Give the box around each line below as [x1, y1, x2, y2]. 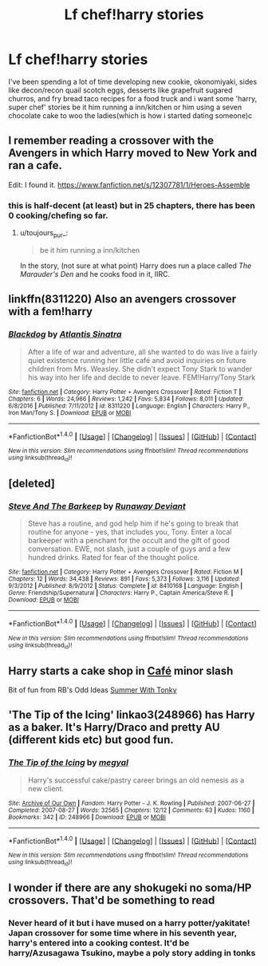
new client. [27, 783, 65, 793]
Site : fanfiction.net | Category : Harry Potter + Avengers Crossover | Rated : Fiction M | [8, 568, 243, 576]
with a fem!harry [8, 305, 93, 318]
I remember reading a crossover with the [8, 134, 215, 148]
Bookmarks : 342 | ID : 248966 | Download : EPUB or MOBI [8, 813, 166, 821]
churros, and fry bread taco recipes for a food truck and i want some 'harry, [8, 93, 258, 103]
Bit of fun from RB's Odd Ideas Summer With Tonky [8, 685, 177, 695]
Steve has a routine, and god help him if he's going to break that [27, 518, 239, 528]
